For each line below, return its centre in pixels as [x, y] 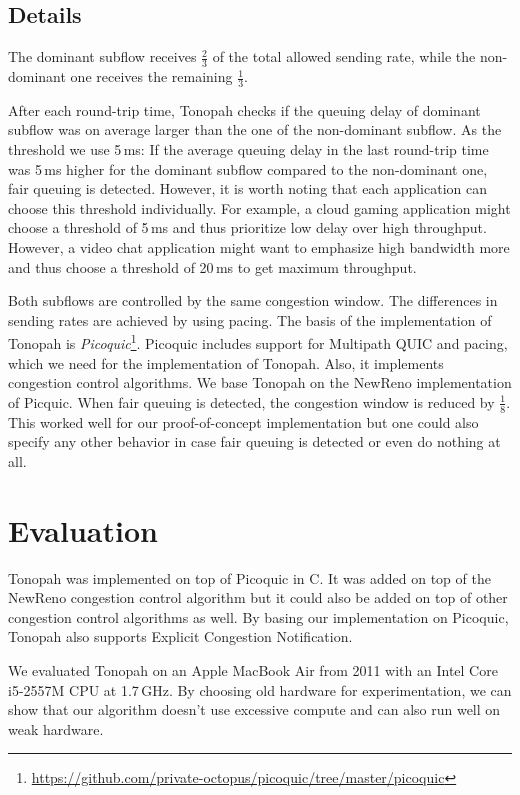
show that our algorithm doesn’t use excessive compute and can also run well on [254, 709]
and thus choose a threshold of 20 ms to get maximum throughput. [212, 266]
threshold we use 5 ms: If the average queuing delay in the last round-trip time [248, 149]
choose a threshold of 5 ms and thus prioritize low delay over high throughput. [247, 227]
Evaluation [83, 529]
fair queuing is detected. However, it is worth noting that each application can [247, 188]
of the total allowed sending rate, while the [344, 56]
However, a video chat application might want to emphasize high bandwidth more [259, 247]
